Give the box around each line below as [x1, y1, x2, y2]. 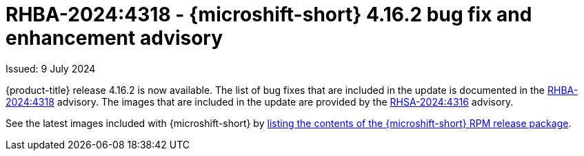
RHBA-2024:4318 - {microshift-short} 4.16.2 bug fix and [6, 3, 532, 26]
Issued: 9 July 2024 [6, 62, 96, 75]
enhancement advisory [6, 26, 223, 50]
